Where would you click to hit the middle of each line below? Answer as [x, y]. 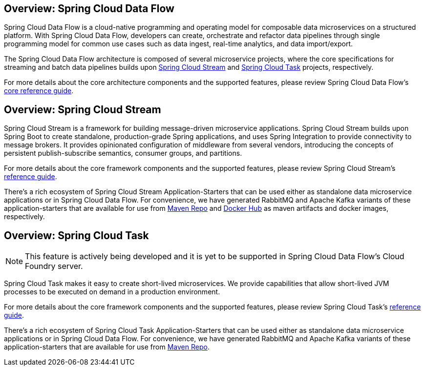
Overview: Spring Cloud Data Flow [89, 9]
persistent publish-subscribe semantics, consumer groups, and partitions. [123, 153]
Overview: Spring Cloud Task [76, 235]
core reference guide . [39, 91]
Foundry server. [54, 266]
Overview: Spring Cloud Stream [83, 109]
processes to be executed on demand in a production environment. [112, 292]
